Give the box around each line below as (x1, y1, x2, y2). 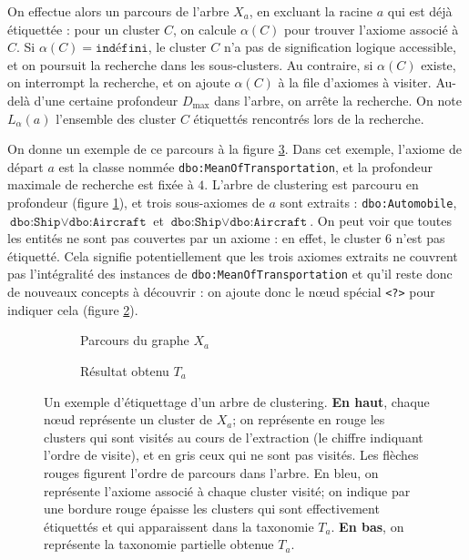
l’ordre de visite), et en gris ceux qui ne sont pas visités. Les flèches (44, 445, 419, 464)
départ (7, 157, 44, 176)
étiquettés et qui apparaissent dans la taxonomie (44, 516, 314, 535)
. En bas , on (331, 516, 404, 535)
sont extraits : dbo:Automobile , (280, 193, 457, 211)
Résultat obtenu (80, 361, 169, 380)
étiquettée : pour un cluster (7, 19, 160, 38)
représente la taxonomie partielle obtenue (44, 535, 274, 554)
